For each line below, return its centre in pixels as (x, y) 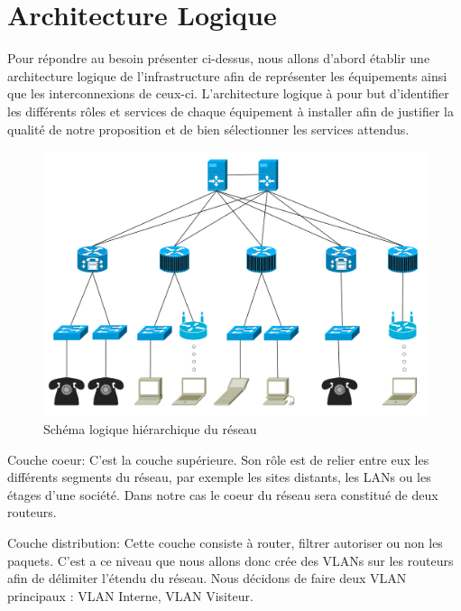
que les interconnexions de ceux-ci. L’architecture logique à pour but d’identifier (228, 93)
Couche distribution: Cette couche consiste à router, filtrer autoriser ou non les (225, 543)
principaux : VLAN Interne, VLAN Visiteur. (130, 595)
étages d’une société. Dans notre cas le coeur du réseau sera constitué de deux (223, 494)
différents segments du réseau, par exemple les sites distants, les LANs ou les (219, 477)
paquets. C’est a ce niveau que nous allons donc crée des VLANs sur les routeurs (230, 560)
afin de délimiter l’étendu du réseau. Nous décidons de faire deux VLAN (207, 578)
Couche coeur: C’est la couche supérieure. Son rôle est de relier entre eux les (218, 459)
